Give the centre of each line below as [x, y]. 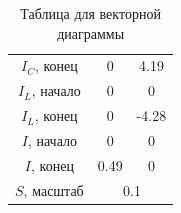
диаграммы [91, 32]
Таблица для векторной [90, 13]
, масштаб [53, 189]
